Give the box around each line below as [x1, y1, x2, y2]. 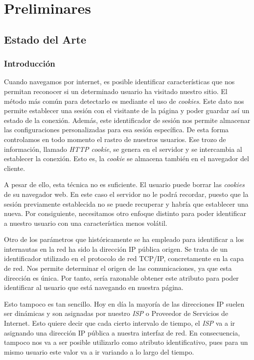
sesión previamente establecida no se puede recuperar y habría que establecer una [4, 198, 249, 209]
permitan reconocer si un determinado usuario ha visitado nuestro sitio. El [4, 86, 228, 96]
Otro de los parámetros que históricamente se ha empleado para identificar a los [4, 234, 244, 244]
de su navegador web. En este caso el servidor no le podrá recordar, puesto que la [4, 189, 249, 199]
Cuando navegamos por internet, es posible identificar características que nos [4, 76, 235, 87]
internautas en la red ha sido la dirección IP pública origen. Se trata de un [4, 243, 228, 254]
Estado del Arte [4, 31, 86, 47]
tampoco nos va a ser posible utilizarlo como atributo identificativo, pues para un [4, 337, 248, 347]
